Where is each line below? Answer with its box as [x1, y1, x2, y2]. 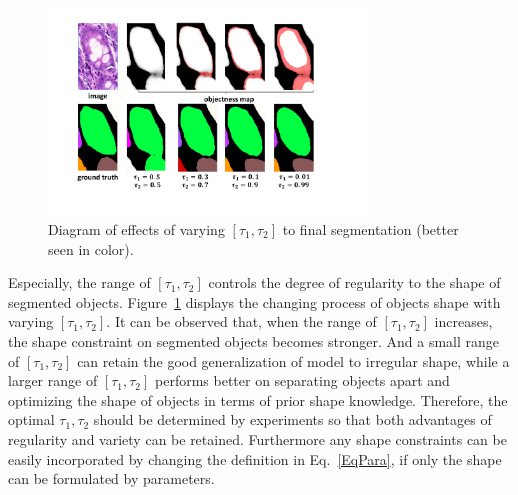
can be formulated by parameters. [8, 468, 215, 489]
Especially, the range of [8, 272, 151, 293]
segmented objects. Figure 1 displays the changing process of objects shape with [8, 291, 501, 312]
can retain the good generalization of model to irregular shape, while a [77, 350, 510, 371]
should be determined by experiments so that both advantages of [93, 409, 492, 430]
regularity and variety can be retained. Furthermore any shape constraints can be [8, 428, 507, 449]
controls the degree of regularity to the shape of [208, 272, 501, 293]
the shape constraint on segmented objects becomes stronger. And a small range [8, 330, 500, 351]
